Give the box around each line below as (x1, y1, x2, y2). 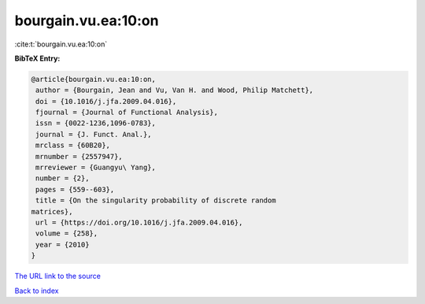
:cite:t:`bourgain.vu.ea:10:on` (14, 39, 108, 49)
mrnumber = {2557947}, (35, 152, 124, 161)
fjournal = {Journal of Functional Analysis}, (35, 108, 218, 117)
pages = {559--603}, (35, 185, 115, 194)
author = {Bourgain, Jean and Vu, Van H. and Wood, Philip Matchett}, (35, 86, 314, 95)
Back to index (14, 286, 59, 295)
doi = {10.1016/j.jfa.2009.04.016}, (35, 97, 177, 106)
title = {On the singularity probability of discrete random (35, 196, 276, 205)
